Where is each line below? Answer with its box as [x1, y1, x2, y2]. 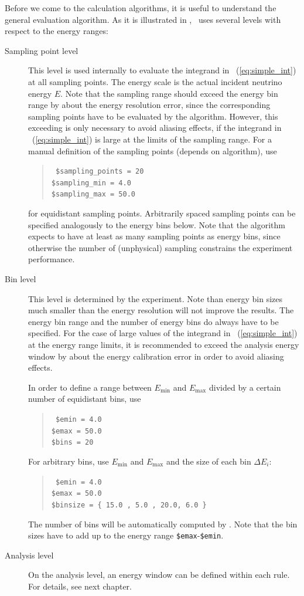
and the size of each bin [166, 455, 251, 467]
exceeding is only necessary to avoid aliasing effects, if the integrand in [28, 121, 282, 134]
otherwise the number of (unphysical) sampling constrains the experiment [28, 241, 293, 253]
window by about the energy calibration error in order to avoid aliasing [28, 350, 284, 362]
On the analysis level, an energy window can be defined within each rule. [28, 568, 290, 581]
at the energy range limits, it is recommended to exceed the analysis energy [28, 338, 299, 351]
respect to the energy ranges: [5, 25, 108, 37]
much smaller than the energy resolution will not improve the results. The [28, 304, 294, 316]
